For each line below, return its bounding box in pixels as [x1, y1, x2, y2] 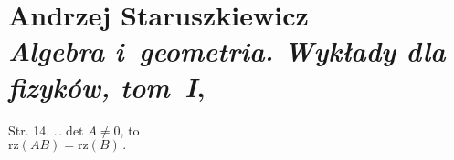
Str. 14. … [8, 120, 63, 139]
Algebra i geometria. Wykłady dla [8, 32, 446, 70]
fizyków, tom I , [8, 67, 206, 105]
